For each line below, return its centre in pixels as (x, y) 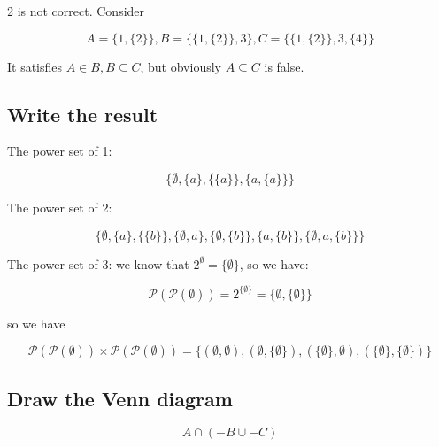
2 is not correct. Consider (76, 11)
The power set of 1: (60, 151)
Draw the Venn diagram (120, 398)
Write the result (83, 114)
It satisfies (35, 66)
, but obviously (181, 66)
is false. (284, 66)
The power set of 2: (60, 207)
